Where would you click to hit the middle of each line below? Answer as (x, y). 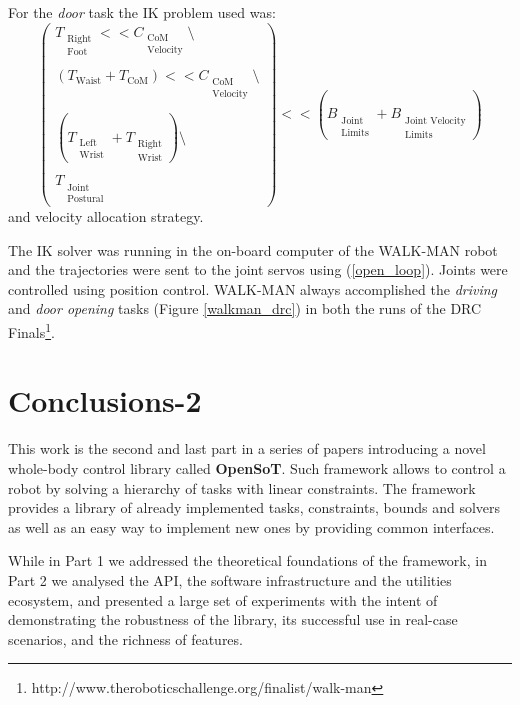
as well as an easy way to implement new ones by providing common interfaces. (251, 526)
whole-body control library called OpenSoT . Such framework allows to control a (257, 468)
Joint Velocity (435, 120)
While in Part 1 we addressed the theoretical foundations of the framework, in (247, 560)
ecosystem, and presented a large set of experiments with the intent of (223, 599)
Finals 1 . (31, 330)
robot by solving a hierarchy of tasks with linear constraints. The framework (242, 487)
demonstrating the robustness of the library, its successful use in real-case (233, 619)
